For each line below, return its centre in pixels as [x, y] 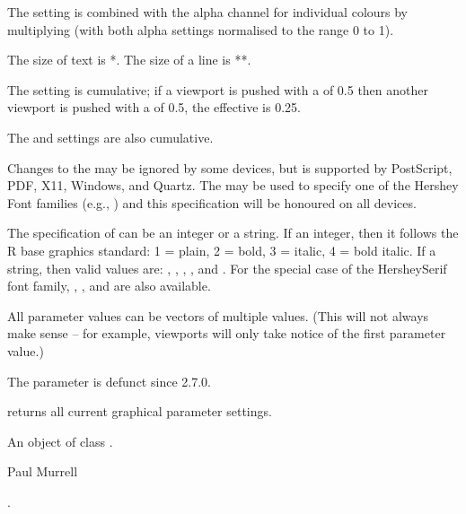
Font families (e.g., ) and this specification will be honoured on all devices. [212, 202]
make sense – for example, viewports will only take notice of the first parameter [227, 333]
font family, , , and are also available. [109, 286]
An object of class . [60, 441]
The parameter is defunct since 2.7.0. [109, 381]
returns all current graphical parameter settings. [140, 411]
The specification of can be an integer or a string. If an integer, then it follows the [233, 233]
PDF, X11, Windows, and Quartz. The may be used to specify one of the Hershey [233, 185]
